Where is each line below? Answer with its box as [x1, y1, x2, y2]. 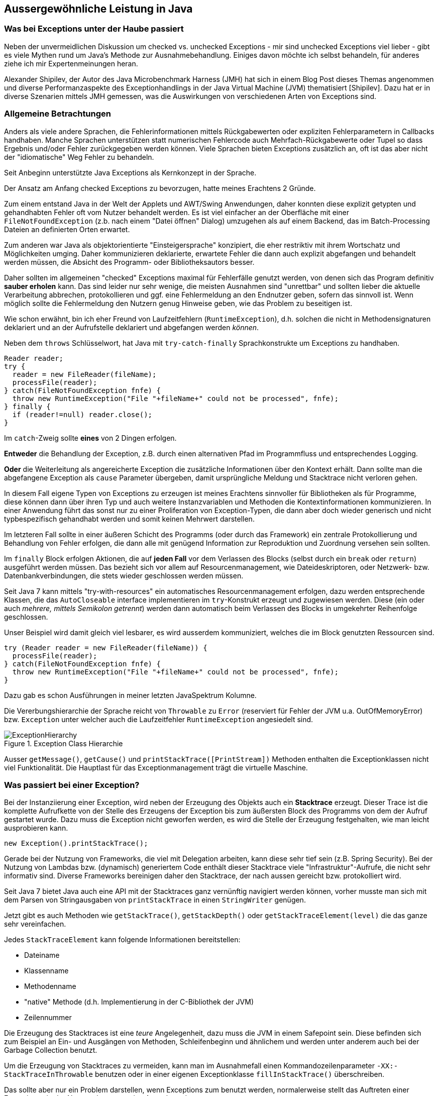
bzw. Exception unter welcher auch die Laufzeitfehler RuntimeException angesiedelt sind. [4, 715, 313, 724]
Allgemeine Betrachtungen [4, 109, 112, 119]
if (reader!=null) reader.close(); [12, 410, 153, 419]
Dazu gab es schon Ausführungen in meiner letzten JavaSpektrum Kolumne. [4, 690, 257, 700]
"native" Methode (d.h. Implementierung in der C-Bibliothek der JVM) [24, 998, 254, 1007]
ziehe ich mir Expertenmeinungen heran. [4, 59, 138, 68]
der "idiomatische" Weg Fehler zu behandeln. [4, 152, 154, 161]
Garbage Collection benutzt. [4, 1046, 97, 1055]
